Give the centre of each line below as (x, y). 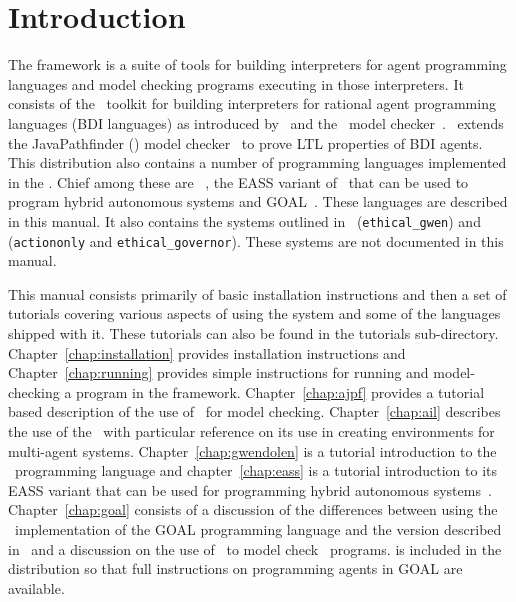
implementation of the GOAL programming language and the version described (258, 528)
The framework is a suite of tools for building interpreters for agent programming (257, 64)
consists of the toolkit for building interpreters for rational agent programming (252, 103)
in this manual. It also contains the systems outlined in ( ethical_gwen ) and (244, 220)
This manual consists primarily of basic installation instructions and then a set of (257, 293)
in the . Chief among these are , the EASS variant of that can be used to (238, 181)
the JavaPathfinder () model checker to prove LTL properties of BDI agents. (245, 142)
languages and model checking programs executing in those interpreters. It (236, 83)
